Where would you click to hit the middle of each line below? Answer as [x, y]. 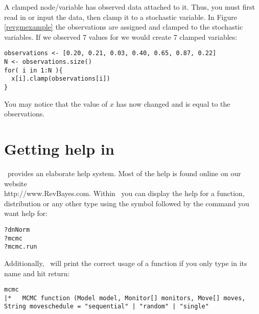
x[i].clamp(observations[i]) [61, 79]
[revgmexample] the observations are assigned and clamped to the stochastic [124, 27]
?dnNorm [17, 230]
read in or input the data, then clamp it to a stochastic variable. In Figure [121, 17]
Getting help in [59, 149]
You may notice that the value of [56, 103]
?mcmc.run [21, 247]
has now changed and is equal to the [173, 103]
